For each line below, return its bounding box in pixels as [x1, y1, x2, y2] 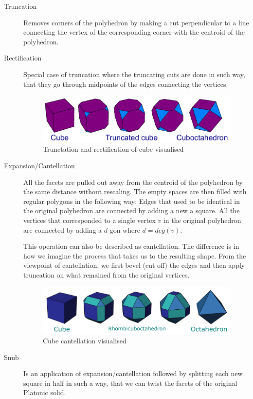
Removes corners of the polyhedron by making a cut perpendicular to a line [23, 17, 249, 27]
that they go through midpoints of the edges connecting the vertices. [23, 79, 228, 89]
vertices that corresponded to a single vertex [23, 215, 156, 225]
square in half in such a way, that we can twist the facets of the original [23, 378, 237, 388]
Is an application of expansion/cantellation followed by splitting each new [23, 368, 243, 379]
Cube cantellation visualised [43, 335, 126, 345]
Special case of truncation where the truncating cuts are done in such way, [23, 69, 245, 79]
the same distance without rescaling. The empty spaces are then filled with [23, 186, 247, 197]
